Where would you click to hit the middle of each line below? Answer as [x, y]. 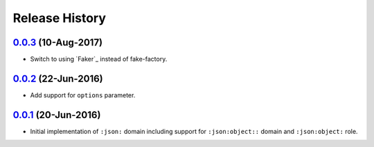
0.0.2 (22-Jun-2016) [58, 78]
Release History [60, 18]
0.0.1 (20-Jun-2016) [57, 115]
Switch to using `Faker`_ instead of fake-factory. [99, 59]
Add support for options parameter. [83, 95]
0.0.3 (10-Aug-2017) [58, 42]
